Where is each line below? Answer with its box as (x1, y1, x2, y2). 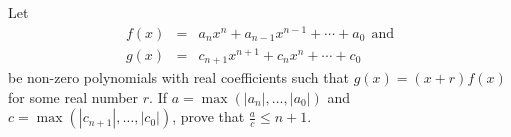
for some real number (8, 86, 139, 107)
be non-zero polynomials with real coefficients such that (8, 67, 349, 88)
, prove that (172, 106, 245, 127)
